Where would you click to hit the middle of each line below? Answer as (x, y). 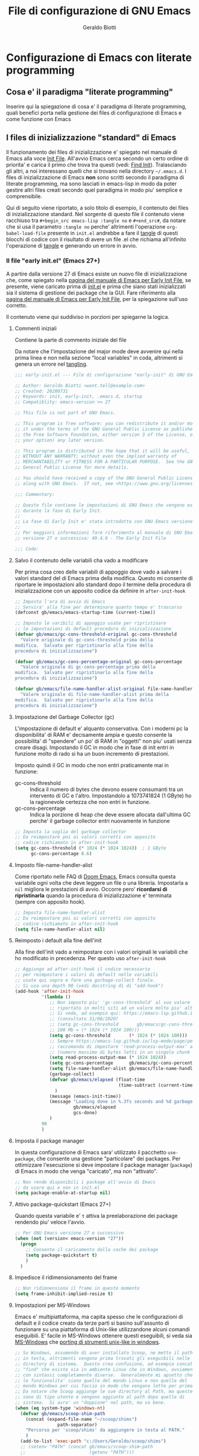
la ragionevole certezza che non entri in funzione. (90, 802)
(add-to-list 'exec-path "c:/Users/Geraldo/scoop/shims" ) (93, 1441)
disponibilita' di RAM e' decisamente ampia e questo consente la (94, 735)
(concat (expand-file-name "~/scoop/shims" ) (81, 1419)
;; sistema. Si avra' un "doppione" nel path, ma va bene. (90, 1403)
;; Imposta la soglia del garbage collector (70, 832)
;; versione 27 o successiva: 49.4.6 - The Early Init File (90, 538)
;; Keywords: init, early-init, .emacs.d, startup (78, 397)
